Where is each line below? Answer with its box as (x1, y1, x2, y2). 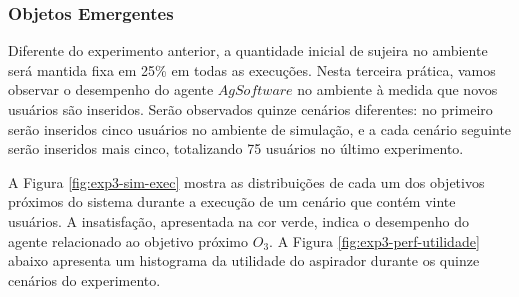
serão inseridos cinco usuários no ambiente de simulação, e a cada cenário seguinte (8, 118, 512, 139)
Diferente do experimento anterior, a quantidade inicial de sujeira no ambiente (8, 40, 488, 61)
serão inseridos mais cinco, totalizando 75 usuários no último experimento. (8, 138, 464, 159)
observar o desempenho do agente (8, 79, 214, 100)
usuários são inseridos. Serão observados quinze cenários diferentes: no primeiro (8, 99, 493, 119)
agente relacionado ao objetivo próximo (8, 230, 249, 251)
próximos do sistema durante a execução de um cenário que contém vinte (8, 191, 456, 212)
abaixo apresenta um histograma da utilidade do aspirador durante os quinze (8, 250, 480, 271)
